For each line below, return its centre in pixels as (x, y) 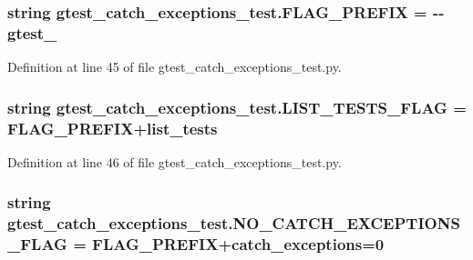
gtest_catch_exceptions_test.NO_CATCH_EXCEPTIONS (234, 223)
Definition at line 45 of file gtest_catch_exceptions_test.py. (175, 67)
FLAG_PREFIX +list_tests (113, 128)
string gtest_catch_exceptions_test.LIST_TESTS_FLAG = (237, 107)
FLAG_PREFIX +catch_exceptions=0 (238, 244)
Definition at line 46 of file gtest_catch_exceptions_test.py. (175, 161)
